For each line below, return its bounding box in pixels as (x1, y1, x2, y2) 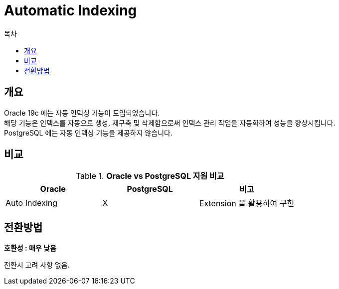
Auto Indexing (5, 198, 58, 208)
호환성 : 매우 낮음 (4, 244, 56, 253)
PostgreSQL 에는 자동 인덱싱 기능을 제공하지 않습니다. (4, 128, 172, 137)
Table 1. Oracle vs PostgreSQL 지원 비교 (75, 171, 224, 181)
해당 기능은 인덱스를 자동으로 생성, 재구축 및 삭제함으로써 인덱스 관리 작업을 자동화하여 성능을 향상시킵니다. (4, 118, 336, 127)
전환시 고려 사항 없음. (4, 261, 70, 270)
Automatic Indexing (4, 2, 137, 19)
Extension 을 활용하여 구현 (199, 198, 295, 209)
